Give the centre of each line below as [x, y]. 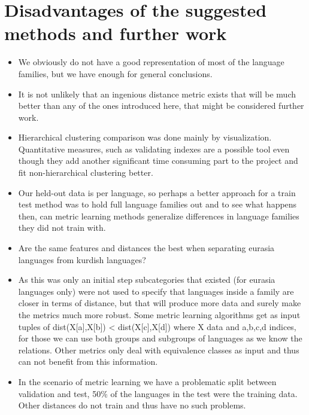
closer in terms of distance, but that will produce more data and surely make [160, 303]
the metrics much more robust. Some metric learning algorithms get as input [159, 315]
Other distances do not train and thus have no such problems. [132, 405]
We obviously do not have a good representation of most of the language [151, 62]
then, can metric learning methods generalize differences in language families [159, 216]
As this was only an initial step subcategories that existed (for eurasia [147, 280]
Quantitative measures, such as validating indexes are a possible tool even [154, 149]
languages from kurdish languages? [82, 259]
